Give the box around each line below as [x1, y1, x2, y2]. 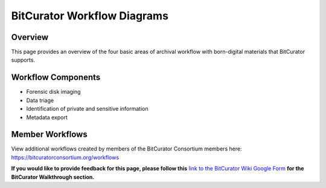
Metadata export [26, 114, 68, 121]
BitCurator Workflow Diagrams [11, 9, 169, 22]
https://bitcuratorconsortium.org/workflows [11, 154, 120, 161]
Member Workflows [11, 129, 88, 140]
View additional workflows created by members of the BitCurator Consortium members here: [11, 145, 242, 152]
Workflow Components [11, 73, 101, 83]
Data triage [26, 97, 54, 104]
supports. [11, 56, 36, 63]
